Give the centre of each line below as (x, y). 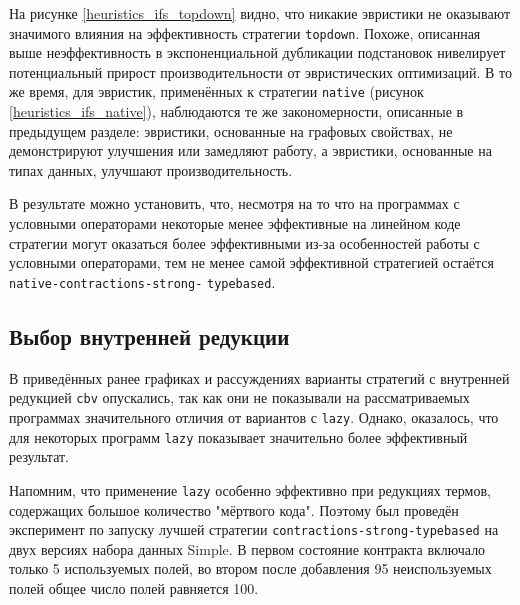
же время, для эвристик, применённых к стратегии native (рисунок (216, 91)
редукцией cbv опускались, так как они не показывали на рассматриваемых (239, 397)
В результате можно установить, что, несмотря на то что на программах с (234, 203)
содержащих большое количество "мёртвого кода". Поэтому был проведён (234, 509)
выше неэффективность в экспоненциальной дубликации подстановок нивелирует (257, 52)
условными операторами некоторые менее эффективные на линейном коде (235, 223)
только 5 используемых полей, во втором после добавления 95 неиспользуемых (250, 568)
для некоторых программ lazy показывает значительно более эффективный (238, 436)
